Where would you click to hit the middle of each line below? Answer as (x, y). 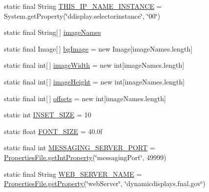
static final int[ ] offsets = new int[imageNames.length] (85, 98)
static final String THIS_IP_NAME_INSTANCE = (83, 6)
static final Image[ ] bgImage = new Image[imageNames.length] (98, 48)
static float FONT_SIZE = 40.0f (53, 131)
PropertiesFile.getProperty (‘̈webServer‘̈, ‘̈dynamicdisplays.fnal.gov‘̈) (105, 183)
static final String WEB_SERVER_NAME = (73, 174)
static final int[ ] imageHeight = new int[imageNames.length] (94, 81)
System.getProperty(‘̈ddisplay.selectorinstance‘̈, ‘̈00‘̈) (82, 15)
